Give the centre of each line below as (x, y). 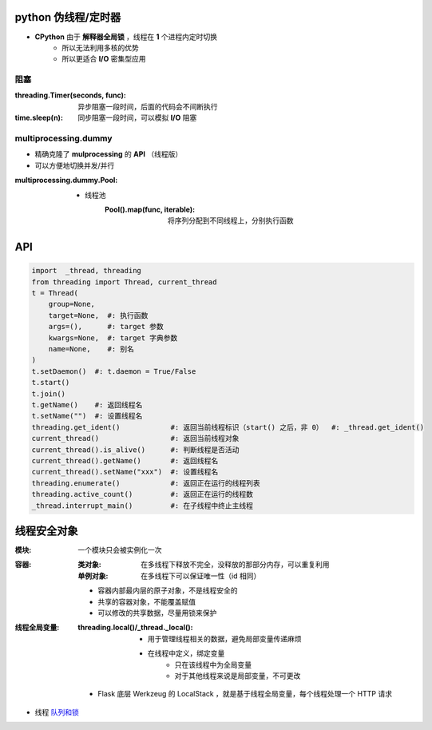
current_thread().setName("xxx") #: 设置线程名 (125, 472)
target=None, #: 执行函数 (98, 315)
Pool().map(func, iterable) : (150, 209)
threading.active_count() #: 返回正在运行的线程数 (143, 494)
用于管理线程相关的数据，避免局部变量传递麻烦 (225, 638)
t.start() (51, 383)
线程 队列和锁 (57, 712)
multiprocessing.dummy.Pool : (66, 181)
